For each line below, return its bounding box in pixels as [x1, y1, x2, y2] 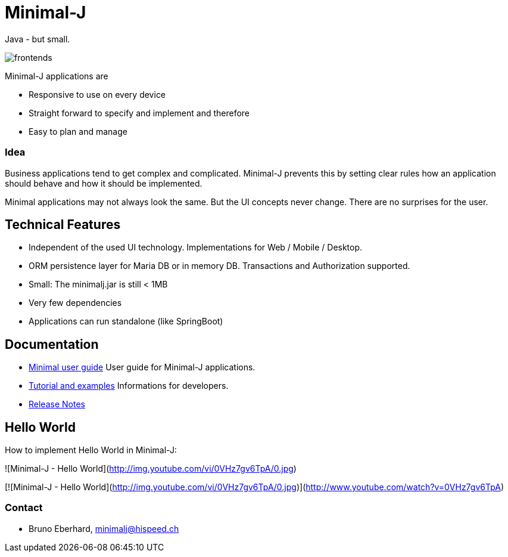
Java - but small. [5, 33, 70, 44]
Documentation [5, 336, 99, 352]
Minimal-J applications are [5, 70, 108, 81]
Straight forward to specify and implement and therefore [29, 107, 250, 118]
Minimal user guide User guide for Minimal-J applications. [29, 362, 255, 373]
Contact [5, 502, 43, 514]
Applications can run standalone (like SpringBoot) [29, 316, 223, 327]
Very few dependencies [29, 298, 122, 308]
